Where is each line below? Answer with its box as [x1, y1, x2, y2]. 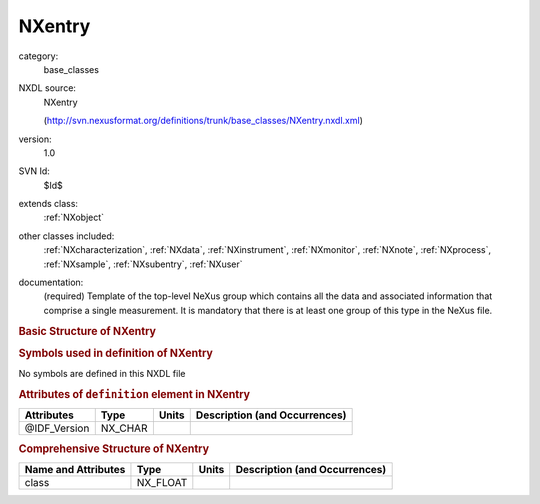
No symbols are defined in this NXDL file [18, 368, 186, 380]
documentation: [18, 276, 84, 289]
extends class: [18, 198, 79, 210]
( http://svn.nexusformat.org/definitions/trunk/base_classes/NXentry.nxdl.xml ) [43, 115, 364, 127]
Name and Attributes [24, 462, 126, 476]
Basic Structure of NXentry [18, 324, 157, 338]
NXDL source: [18, 82, 77, 94]
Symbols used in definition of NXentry [18, 346, 214, 360]
